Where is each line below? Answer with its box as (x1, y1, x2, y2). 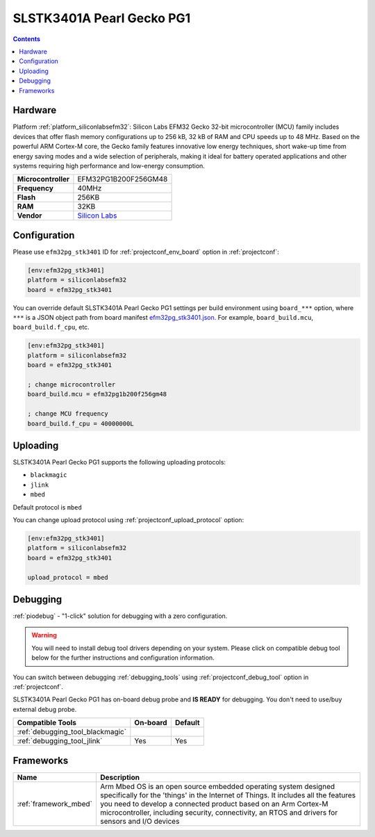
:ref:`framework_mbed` (17, 799, 93, 808)
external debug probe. (12, 705, 77, 713)
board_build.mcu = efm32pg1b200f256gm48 (27, 390, 167, 398)
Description (99, 772, 140, 782)
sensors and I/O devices (99, 816, 180, 826)
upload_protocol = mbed (27, 574, 109, 581)
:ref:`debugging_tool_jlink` (17, 736, 103, 746)
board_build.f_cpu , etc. (12, 323, 90, 332)
